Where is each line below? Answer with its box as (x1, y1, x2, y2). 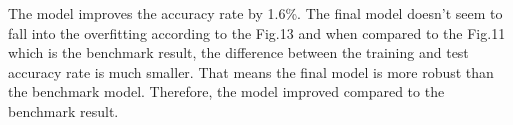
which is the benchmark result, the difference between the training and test (8, 42, 469, 63)
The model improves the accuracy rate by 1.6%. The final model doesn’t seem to (8, 3, 503, 23)
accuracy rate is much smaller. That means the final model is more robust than (8, 61, 494, 82)
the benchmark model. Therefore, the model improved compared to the (8, 81, 445, 102)
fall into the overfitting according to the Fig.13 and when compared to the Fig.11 (8, 22, 506, 43)
